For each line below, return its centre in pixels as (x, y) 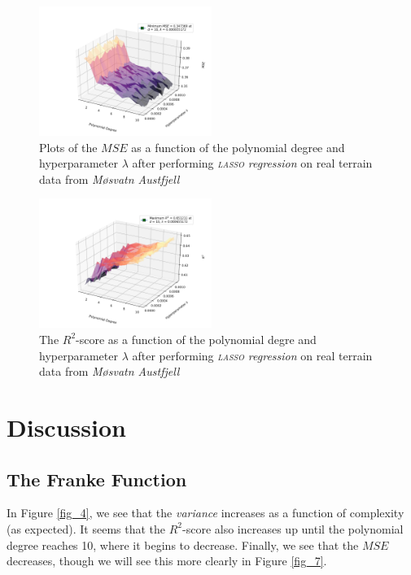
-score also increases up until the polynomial (293, 528)
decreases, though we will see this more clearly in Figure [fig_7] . (167, 561)
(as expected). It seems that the (86, 528)
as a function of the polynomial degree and (238, 147)
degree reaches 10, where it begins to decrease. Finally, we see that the (183, 545)
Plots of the (68, 147)
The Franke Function (97, 479)
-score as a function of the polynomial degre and (196, 339)
